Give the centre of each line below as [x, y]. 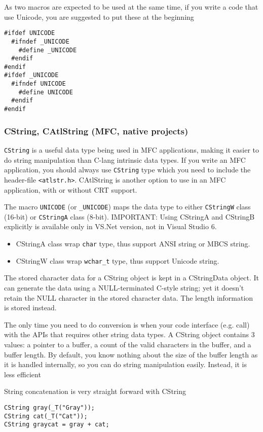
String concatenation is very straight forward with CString [95, 391]
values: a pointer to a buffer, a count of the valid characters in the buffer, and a [128, 344]
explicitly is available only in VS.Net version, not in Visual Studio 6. [110, 226]
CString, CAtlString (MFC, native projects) [96, 131]
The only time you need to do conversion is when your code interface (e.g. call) [127, 324]
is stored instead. [30, 308]
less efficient [23, 374]
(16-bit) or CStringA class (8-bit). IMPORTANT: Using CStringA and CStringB [129, 216]
